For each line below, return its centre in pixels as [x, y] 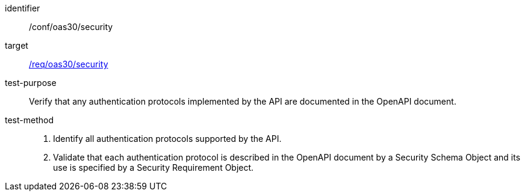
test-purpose [31, 83]
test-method [29, 120]
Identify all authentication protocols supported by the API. [167, 139]
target [17, 45]
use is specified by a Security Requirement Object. [154, 167]
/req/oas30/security [69, 64]
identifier [23, 8]
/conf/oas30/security [71, 27]
